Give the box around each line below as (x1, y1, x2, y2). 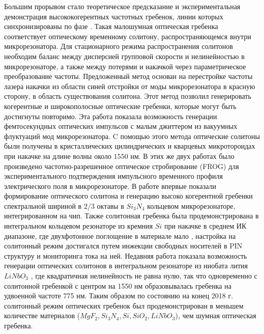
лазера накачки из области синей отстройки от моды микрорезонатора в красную (4, 80, 255, 91)
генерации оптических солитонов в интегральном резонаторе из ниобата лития (4, 260, 248, 271)
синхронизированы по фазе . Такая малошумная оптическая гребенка (4, 21, 218, 32)
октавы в (97, 200, 124, 211)
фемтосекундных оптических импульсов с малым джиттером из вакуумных (4, 121, 238, 131)
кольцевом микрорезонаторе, (147, 200, 236, 211)
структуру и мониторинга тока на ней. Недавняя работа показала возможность (4, 250, 247, 261)
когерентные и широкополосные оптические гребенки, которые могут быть (4, 100, 237, 111)
